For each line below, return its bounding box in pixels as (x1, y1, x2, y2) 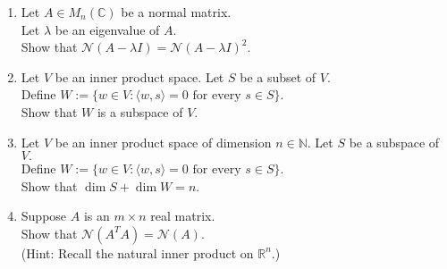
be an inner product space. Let (55, 67, 224, 86)
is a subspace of (97, 102, 183, 121)
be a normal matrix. (121, 3, 232, 21)
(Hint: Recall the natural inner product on (21, 243, 254, 262)
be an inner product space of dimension (55, 132, 272, 151)
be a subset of (240, 67, 316, 86)
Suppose (21, 206, 67, 225)
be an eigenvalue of (55, 20, 160, 38)
